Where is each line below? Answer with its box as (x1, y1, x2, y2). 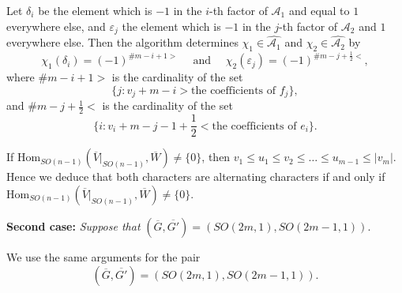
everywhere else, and (6, 17, 106, 34)
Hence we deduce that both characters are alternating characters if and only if (6, 168, 385, 185)
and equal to (288, 2, 350, 18)
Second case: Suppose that (6, 217, 141, 234)
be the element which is (38, 2, 152, 18)
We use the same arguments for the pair (6, 248, 201, 265)
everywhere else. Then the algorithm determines (6, 34, 239, 51)
